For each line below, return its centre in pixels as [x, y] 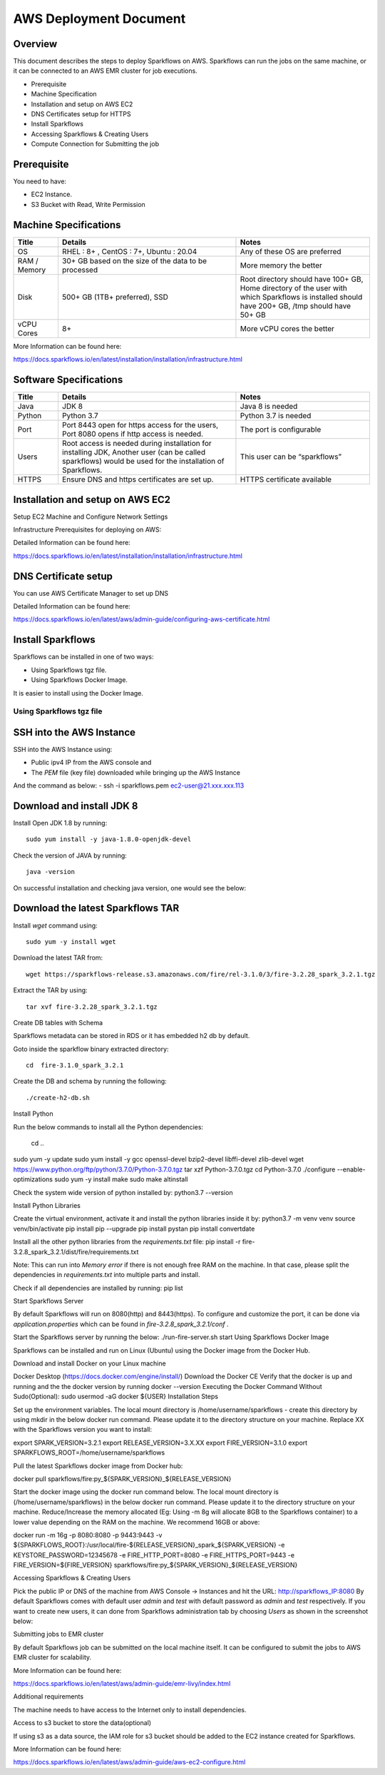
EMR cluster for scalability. [52, 1657]
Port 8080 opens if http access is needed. [132, 434]
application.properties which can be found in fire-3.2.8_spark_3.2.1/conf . [121, 1324]
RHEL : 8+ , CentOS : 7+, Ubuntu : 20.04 [129, 251]
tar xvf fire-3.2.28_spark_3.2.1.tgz [92, 1007]
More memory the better [281, 265]
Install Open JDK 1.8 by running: [60, 823]
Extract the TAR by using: [51, 990]
